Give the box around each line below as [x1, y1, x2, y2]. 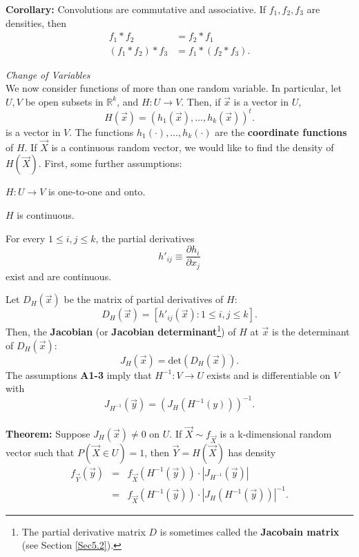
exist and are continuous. [6, 268, 112, 283]
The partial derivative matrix [21, 524, 146, 538]
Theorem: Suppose [6, 427, 90, 441]
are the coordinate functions [215, 124, 347, 139]
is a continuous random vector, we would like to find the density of [51, 139, 334, 154]
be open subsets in [25, 94, 104, 108]
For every [6, 231, 46, 245]
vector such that [6, 444, 75, 459]
